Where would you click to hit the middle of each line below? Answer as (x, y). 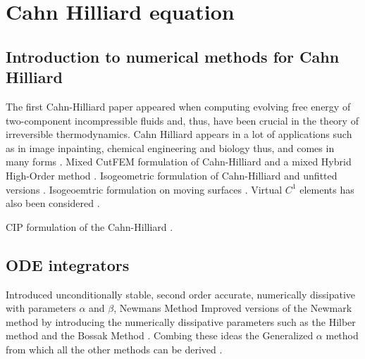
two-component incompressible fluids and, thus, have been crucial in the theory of (182, 120)
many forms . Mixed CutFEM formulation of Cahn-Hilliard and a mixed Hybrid (179, 162)
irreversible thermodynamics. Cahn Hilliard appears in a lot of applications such (179, 134)
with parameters (41, 308)
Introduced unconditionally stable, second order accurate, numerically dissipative (180, 294)
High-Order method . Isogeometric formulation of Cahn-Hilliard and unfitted (172, 175)
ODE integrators (68, 264)
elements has (327, 189)
